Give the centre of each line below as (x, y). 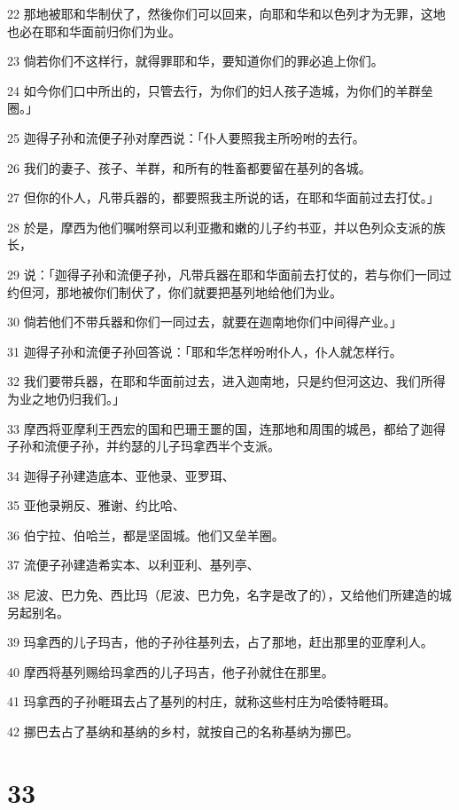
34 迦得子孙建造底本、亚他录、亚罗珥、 (121, 475)
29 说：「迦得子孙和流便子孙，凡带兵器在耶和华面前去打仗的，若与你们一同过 (229, 274)
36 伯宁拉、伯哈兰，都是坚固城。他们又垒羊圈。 (146, 535)
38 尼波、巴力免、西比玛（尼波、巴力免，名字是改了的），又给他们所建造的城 (229, 595)
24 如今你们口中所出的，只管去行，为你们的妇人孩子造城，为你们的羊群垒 (220, 90)
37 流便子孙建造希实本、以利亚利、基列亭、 (133, 565)
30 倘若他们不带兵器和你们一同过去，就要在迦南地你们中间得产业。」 (205, 322)
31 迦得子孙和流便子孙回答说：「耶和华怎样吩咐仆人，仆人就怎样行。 (205, 351)
